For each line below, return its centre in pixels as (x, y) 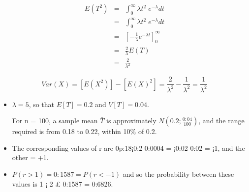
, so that (42, 104)
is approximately (131, 121)
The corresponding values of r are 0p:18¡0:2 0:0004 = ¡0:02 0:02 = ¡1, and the (128, 148)
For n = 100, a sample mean (55, 121)
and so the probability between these (178, 174)
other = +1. (30, 157)
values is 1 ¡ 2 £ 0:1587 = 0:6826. (62, 183)
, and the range (221, 121)
